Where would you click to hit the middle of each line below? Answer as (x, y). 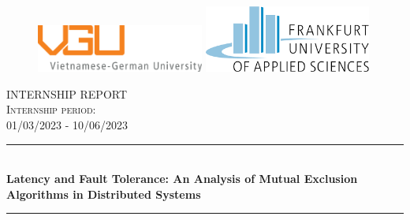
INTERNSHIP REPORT (67, 93)
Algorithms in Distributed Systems (104, 194)
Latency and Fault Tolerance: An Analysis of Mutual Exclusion (182, 179)
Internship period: (51, 109)
